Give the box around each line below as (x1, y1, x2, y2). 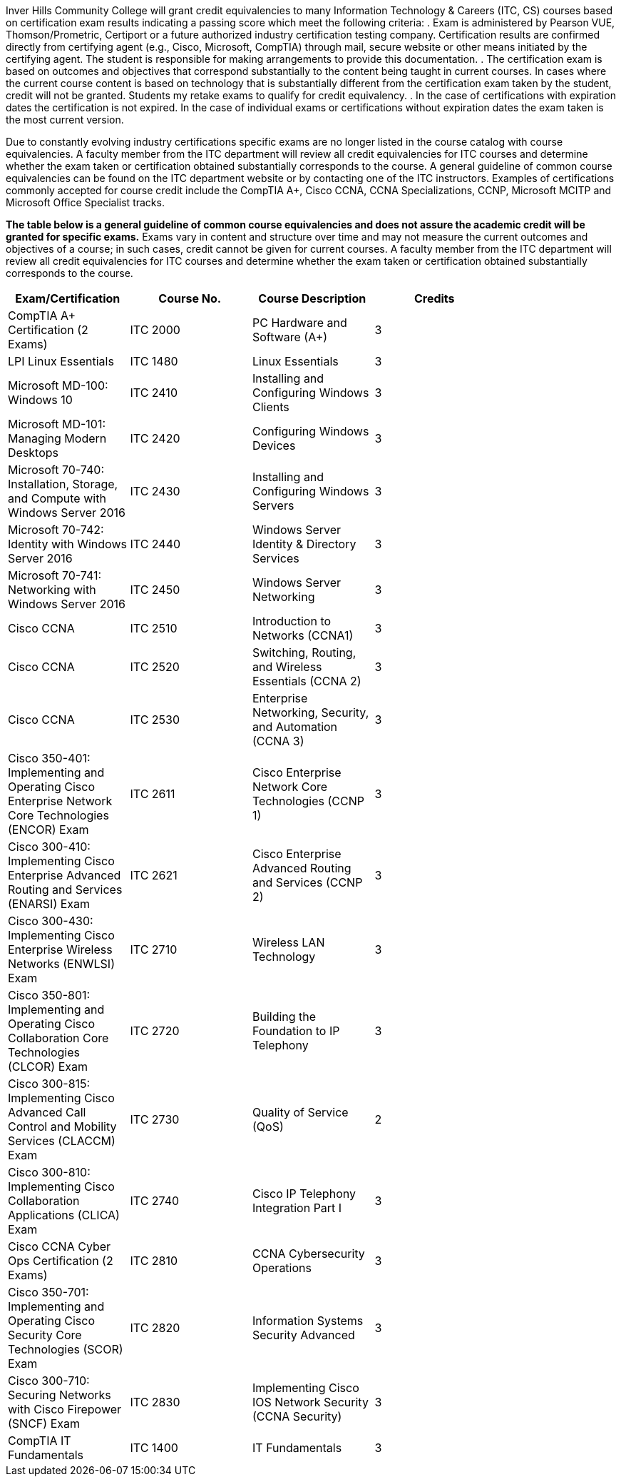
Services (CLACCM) (8, 1134, 116, 1148)
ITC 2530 (130, 712, 180, 727)
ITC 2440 (130, 537, 181, 551)
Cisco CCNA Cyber (8, 1239, 111, 1254)
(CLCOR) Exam (8, 1059, 88, 1074)
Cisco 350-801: (8, 988, 91, 1002)
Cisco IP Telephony (252, 1186, 356, 1201)
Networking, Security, (252, 705, 369, 720)
